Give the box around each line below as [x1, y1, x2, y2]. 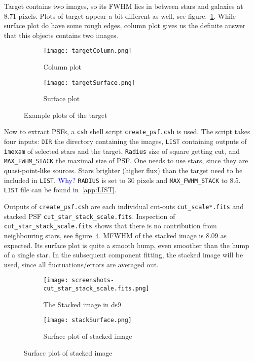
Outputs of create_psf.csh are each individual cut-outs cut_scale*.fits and [4, 201, 244, 211]
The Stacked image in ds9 [43, 299, 121, 309]
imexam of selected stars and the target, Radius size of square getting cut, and [4, 145, 240, 156]
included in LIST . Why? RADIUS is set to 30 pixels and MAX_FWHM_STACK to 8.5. [4, 175, 241, 185]
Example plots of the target [24, 109, 108, 120]
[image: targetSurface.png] [43, 79, 136, 86]
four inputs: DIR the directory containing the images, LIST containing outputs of [4, 136, 247, 146]
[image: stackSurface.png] [43, 317, 132, 324]
